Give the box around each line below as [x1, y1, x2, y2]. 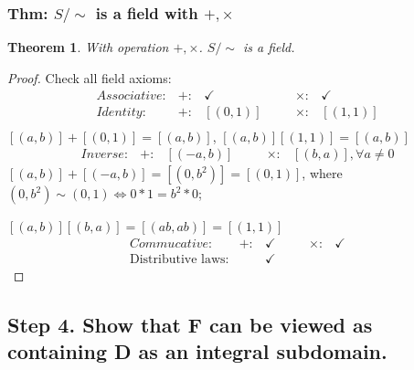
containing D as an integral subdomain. [7, 337, 387, 365]
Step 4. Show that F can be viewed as [7, 310, 373, 338]
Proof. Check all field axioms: [7, 68, 172, 87]
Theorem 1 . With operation [7, 37, 169, 57]
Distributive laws [129, 252, 226, 266]
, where [302, 164, 343, 183]
